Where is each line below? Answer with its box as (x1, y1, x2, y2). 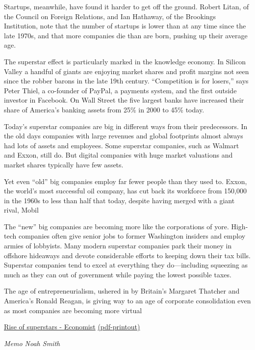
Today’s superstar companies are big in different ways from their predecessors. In (4, 121, 248, 131)
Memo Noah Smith (4, 338, 60, 348)
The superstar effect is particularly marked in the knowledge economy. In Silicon (4, 56, 246, 66)
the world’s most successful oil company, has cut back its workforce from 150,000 (4, 186, 247, 196)
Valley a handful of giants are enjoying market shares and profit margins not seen (4, 66, 249, 76)
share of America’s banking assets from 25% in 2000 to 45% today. (4, 104, 204, 114)
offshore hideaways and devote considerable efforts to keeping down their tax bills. (4, 250, 251, 260)
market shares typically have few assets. (4, 159, 124, 169)
